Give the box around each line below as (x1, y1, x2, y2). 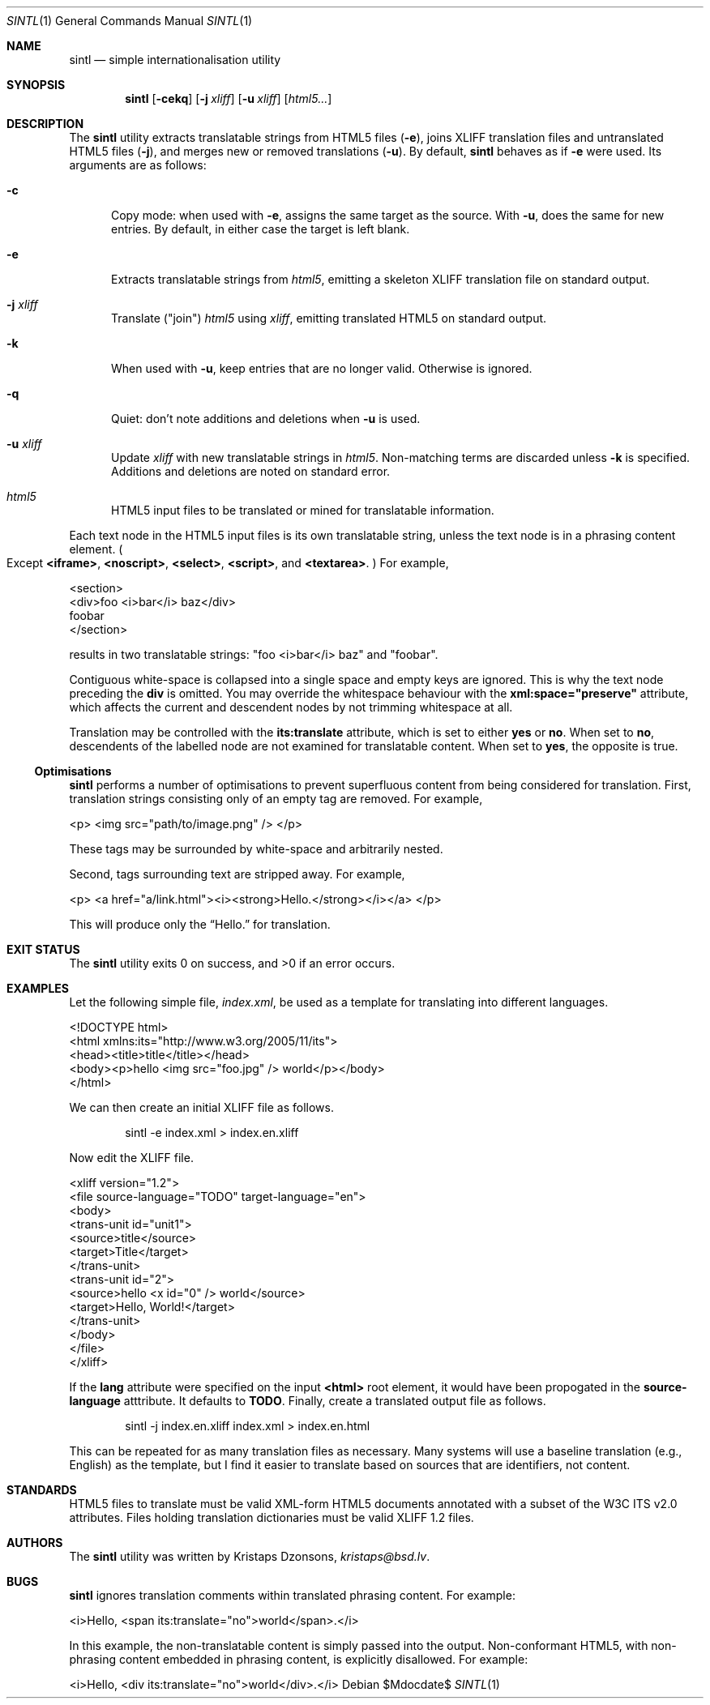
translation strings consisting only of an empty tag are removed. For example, (69, 792, 483, 805)
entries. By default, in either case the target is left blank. (111, 222, 410, 236)
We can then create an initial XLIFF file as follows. (69, 1100, 334, 1114)
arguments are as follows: (69, 158, 207, 172)
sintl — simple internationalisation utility (69, 53, 281, 66)
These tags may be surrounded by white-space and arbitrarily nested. (69, 842, 443, 856)
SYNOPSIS (6, 78, 66, 92)
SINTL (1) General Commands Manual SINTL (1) (6, 14, 253, 28)
